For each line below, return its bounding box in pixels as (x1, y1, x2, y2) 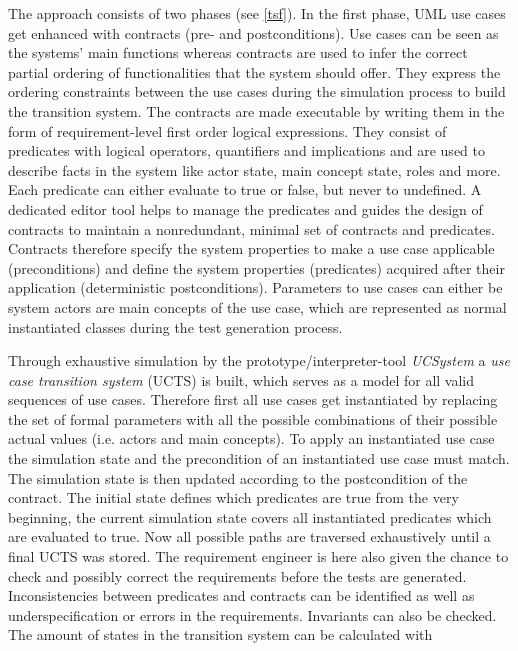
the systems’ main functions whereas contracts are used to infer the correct (8, 42, 468, 63)
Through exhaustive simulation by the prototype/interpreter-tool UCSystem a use (8, 350, 510, 371)
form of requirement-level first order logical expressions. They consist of (8, 120, 447, 141)
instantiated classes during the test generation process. (8, 316, 343, 337)
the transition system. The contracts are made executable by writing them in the (8, 100, 505, 121)
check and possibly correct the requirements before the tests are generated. (8, 565, 467, 586)
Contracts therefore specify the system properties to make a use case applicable (8, 238, 495, 259)
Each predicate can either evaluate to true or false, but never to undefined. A (8, 179, 482, 200)
